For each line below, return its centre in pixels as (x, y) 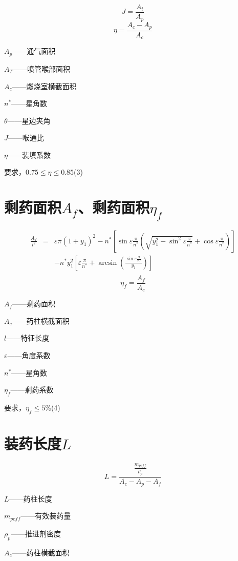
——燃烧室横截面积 (44, 86)
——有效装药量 (46, 516)
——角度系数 (29, 355)
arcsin (108, 263)
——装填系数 (29, 154)
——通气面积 (34, 51)
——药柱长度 (30, 498)
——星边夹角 (29, 120)
